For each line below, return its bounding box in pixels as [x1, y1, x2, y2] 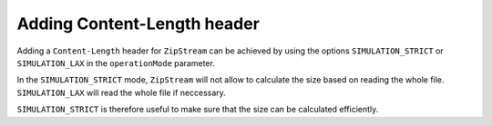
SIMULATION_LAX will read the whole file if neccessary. [16, 87, 227, 98]
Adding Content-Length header [16, 14, 260, 34]
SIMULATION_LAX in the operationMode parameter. [16, 57, 216, 68]
